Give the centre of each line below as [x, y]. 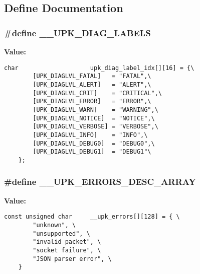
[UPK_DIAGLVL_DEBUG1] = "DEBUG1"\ [92, 152]
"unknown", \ [54, 225]
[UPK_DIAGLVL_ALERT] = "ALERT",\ [92, 84]
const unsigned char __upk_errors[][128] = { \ [92, 217]
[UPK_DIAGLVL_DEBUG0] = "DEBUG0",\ [94, 143]
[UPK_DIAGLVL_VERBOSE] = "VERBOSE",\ [95, 127]
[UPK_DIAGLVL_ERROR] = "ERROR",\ [92, 101]
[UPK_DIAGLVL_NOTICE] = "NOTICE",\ [94, 118]
